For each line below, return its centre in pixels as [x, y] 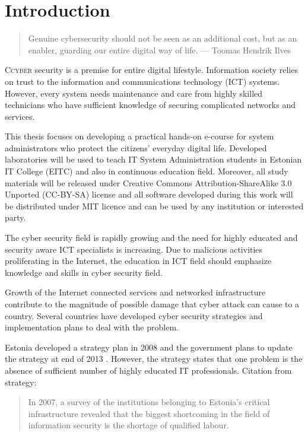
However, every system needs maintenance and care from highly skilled [134, 93]
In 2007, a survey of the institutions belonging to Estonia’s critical [149, 402]
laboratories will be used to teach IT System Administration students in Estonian [153, 159]
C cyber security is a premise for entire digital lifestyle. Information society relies [151, 70]
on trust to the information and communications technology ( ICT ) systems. [142, 81]
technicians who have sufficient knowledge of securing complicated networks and [150, 105]
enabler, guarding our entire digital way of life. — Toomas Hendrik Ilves [160, 50]
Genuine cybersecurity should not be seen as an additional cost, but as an [163, 38]
